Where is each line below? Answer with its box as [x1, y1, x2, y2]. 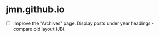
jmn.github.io [6, 4, 65, 15]
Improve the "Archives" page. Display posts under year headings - [13, 20, 154, 26]
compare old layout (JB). [13, 26, 66, 32]
